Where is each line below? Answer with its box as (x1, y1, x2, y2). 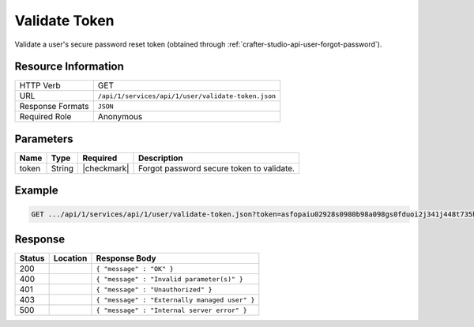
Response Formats (19, 101, 89, 112)
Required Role (19, 111, 72, 122)
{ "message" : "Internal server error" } (96, 306, 248, 314)
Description (138, 152, 183, 163)
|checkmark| (82, 163, 130, 174)
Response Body (96, 253, 157, 264)
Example (14, 184, 58, 197)
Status (19, 253, 45, 264)
